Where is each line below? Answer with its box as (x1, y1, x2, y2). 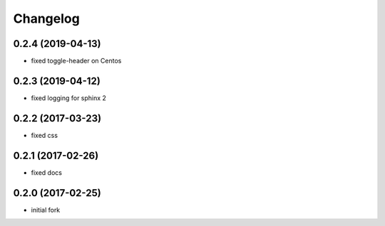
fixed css (31, 131, 58, 139)
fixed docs (31, 168, 62, 177)
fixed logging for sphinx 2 (31, 93, 107, 102)
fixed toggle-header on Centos (31, 57, 122, 65)
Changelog (13, 11, 80, 26)
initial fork (31, 205, 61, 214)
